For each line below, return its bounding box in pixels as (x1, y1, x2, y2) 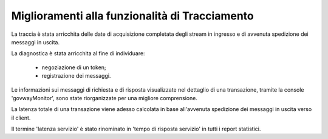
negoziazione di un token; (41, 64, 106, 71)
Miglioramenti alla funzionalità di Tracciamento (11, 9, 255, 22)
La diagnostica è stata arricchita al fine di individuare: (11, 50, 145, 57)
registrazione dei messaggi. (41, 72, 111, 80)
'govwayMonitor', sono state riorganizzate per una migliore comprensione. (11, 94, 197, 101)
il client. (11, 114, 31, 121)
